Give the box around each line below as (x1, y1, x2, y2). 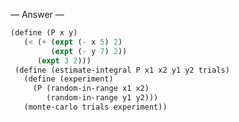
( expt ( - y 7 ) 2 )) (50, 46, 128, 56)
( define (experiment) (23, 74, 114, 84)
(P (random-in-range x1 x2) (32, 84, 150, 94)
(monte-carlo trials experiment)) (23, 102, 168, 112)
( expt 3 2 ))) (36, 55, 92, 66)
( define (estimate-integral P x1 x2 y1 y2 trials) (14, 65, 230, 75)
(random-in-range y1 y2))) (46, 93, 159, 103)
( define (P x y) (10, 28, 78, 38)
